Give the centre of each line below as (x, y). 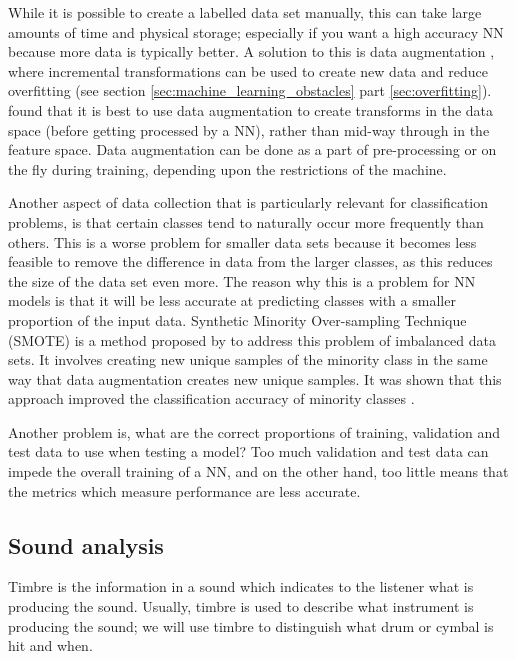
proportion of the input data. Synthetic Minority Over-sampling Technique (237, 319)
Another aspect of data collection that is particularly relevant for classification (248, 202)
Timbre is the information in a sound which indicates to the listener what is (241, 586)
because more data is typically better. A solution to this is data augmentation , (251, 51)
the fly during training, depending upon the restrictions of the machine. (227, 168)
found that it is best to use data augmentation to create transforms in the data (251, 109)
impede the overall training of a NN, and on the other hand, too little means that (258, 471)
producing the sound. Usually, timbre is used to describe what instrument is (241, 606)
